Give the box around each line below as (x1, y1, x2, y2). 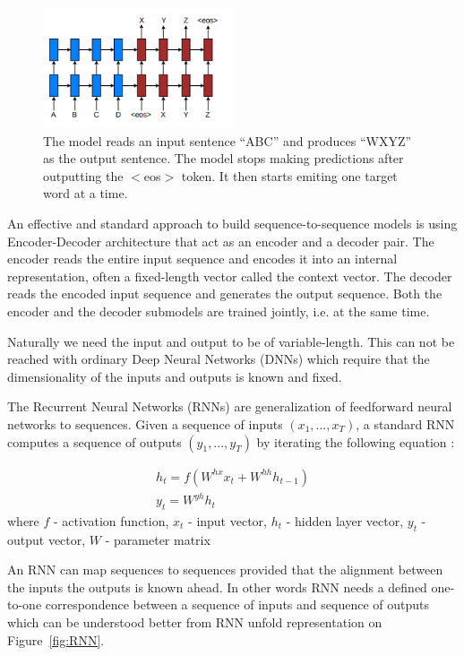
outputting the (43, 166, 124, 185)
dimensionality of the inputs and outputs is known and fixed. (7, 367, 342, 385)
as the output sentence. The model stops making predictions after (43, 149, 404, 168)
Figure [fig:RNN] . (7, 630, 105, 649)
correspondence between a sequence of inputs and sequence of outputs (45, 595, 429, 614)
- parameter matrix (105, 530, 211, 548)
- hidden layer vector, (286, 511, 404, 530)
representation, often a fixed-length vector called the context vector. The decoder (7, 266, 452, 285)
